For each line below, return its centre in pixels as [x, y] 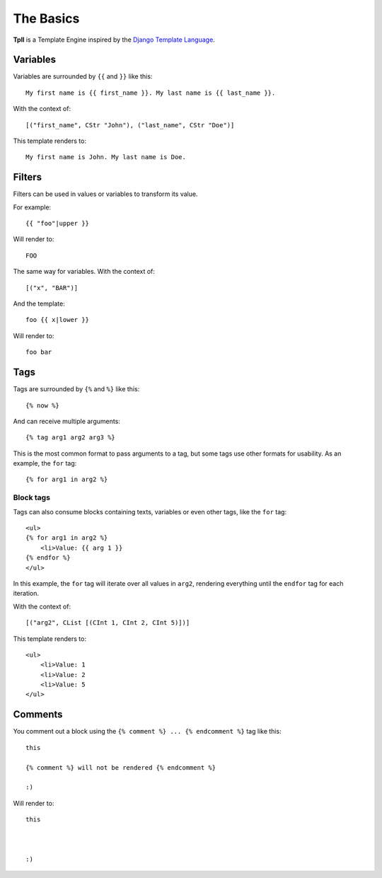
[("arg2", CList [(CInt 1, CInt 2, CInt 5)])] [108, 623]
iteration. [26, 594]
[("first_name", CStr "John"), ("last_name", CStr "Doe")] [130, 125]
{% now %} [42, 405]
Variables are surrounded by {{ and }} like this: [83, 76]
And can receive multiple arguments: [66, 421]
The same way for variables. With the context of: [84, 272]
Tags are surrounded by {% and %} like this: [76, 389]
